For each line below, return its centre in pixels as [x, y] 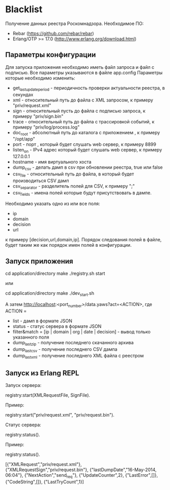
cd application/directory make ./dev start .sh [50, 294]
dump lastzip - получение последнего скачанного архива [73, 343]
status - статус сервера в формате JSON [57, 326]
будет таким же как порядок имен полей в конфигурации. [68, 245]
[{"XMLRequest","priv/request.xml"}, [44, 464]
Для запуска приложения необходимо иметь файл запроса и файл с [80, 67]
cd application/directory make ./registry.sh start [55, 273]
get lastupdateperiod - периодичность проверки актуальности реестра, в [89, 88]
